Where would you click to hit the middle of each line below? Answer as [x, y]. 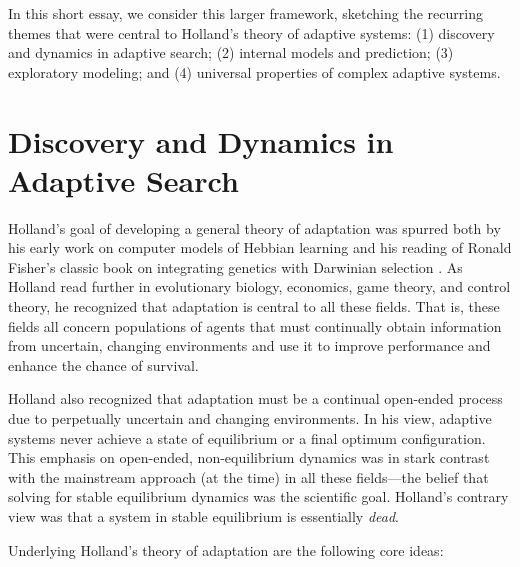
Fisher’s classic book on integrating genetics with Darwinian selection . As [235, 266]
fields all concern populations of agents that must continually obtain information [255, 325]
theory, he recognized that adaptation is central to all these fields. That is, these [254, 306]
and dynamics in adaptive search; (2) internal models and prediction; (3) [231, 52]
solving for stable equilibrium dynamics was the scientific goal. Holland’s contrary [258, 496]
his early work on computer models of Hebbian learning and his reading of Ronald [260, 247]
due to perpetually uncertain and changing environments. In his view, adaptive [250, 418]
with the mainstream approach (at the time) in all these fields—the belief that [248, 476]
